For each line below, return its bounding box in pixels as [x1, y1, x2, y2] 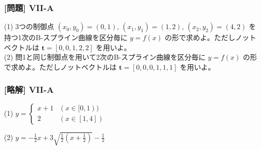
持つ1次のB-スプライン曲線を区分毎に [4, 32, 128, 43]
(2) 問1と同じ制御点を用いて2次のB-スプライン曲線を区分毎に [4, 52, 206, 62]
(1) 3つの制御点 [4, 21, 54, 32]
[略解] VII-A [4, 83, 54, 95]
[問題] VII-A [4, 1, 54, 14]
